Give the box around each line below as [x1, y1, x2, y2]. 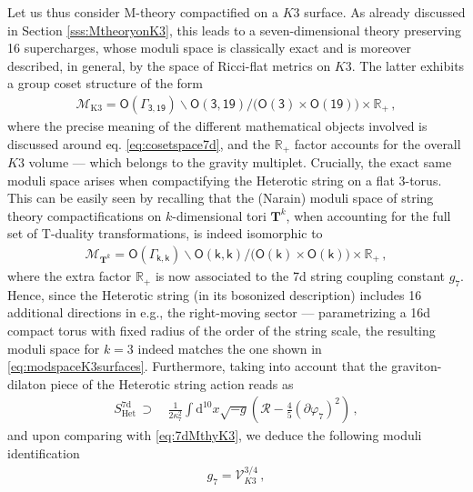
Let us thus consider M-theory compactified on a [7, 3, 278, 21]
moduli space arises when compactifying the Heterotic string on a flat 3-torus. [7, 170, 442, 189]
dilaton [7, 374, 46, 393]
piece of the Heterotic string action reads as [50, 374, 294, 393]
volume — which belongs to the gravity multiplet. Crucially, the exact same [28, 153, 452, 172]
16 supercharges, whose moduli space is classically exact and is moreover [7, 38, 412, 57]
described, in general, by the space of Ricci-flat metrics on [7, 55, 331, 75]
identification [7, 444, 80, 463]
